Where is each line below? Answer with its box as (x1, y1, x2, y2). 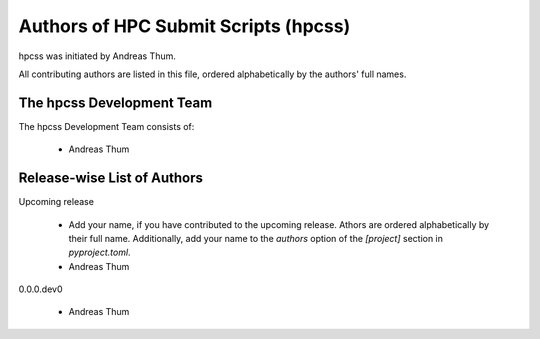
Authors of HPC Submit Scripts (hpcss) (18, 15, 351, 37)
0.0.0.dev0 (18, 283, 63, 295)
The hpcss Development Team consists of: (18, 120, 195, 132)
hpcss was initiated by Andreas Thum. (18, 50, 177, 62)
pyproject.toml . (68, 246, 131, 259)
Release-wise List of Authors (18, 170, 204, 187)
